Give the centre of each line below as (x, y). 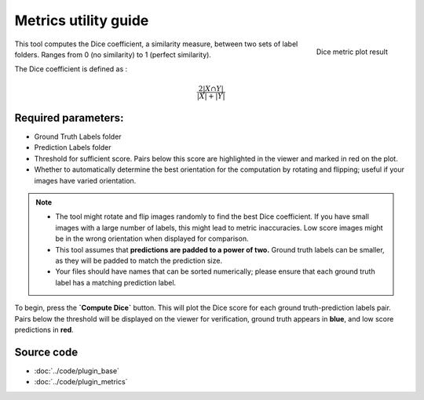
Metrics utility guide (82, 20)
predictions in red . (44, 329)
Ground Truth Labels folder (78, 136)
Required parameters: (69, 118)
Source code (46, 352)
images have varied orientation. (85, 180)
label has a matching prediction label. (116, 282)
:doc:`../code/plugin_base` (77, 371)
